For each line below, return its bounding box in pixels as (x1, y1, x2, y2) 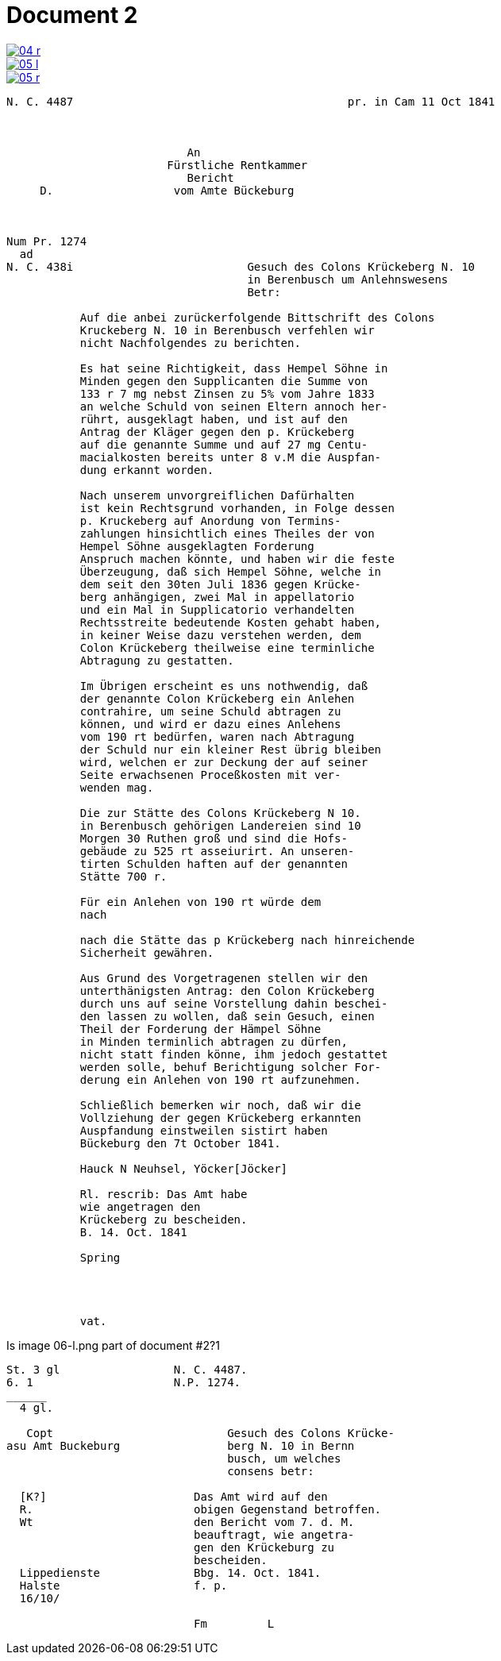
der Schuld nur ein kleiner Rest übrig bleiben (79, 742, 382, 756)
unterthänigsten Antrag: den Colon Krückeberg (79, 984, 375, 997)
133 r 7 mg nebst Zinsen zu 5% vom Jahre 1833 (79, 387, 375, 400)
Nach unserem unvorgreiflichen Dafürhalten (79, 488, 355, 502)
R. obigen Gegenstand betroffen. (19, 1502, 382, 1516)
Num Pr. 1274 (6, 234, 87, 248)
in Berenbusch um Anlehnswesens (247, 272, 449, 286)
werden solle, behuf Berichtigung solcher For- (79, 1060, 382, 1073)
